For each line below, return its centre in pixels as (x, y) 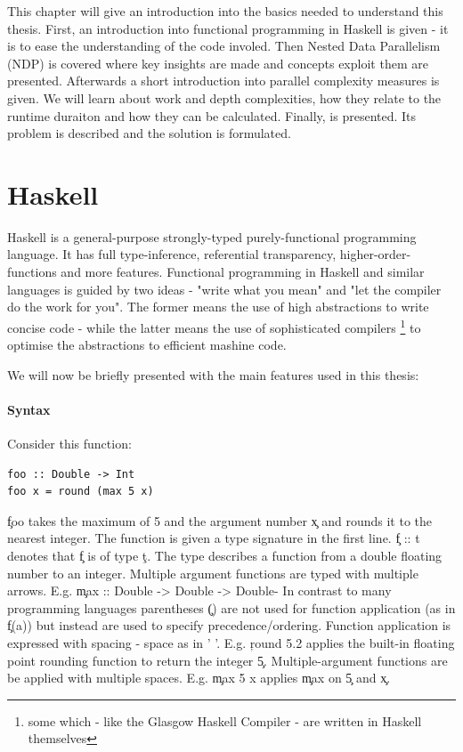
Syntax (29, 409)
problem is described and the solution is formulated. (149, 133)
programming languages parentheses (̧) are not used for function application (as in (231, 607)
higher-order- (375, 254)
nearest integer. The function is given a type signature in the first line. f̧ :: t (214, 538)
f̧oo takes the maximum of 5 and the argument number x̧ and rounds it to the (220, 520)
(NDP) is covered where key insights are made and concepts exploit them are (218, 63)
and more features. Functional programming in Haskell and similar (243, 272)
